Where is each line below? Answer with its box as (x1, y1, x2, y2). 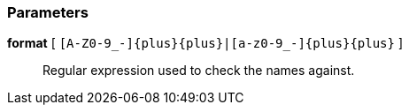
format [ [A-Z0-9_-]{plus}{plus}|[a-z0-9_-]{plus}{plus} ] (7, 35, 404, 51)
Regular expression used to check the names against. (42, 63, 355, 78)
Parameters (7, 4, 89, 21)
